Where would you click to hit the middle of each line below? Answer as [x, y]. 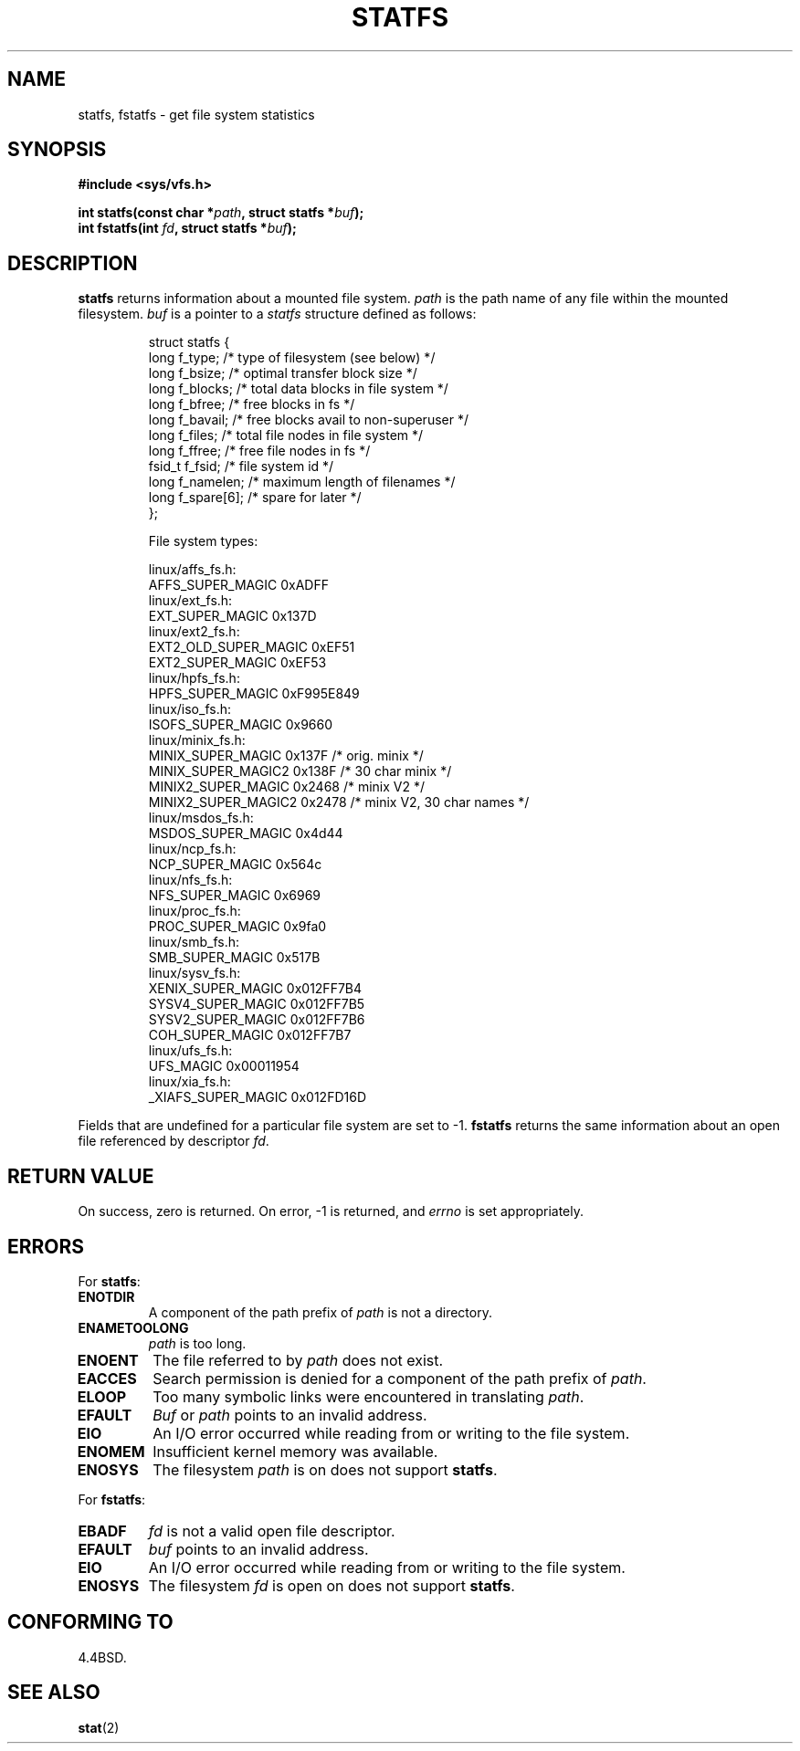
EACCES [107, 1378]
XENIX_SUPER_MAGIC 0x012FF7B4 [255, 989]
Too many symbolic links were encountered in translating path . [368, 1396]
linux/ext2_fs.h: [194, 632]
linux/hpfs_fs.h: [194, 678]
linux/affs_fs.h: [192, 570]
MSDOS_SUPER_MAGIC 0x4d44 [246, 834]
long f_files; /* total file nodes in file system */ [286, 435]
